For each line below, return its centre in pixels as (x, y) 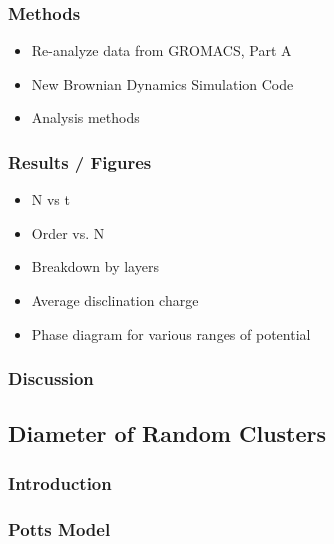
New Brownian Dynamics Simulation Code (162, 83)
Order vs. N (68, 232)
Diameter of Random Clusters (167, 433)
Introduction (60, 482)
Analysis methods (85, 117)
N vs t (50, 199)
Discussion (51, 378)
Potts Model (59, 528)
